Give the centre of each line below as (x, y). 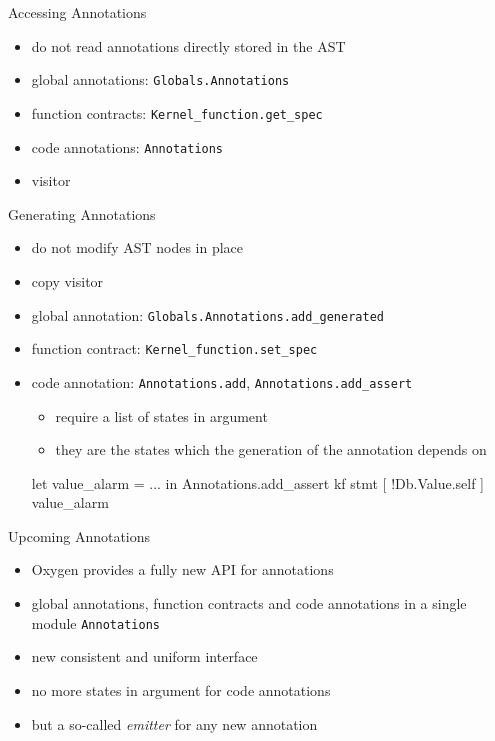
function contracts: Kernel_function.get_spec (177, 112)
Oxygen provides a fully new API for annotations (182, 569)
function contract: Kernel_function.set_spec (174, 348)
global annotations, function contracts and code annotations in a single (249, 603)
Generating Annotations (82, 213)
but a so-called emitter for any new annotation (174, 723)
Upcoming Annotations (79, 535)
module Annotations (95, 622)
